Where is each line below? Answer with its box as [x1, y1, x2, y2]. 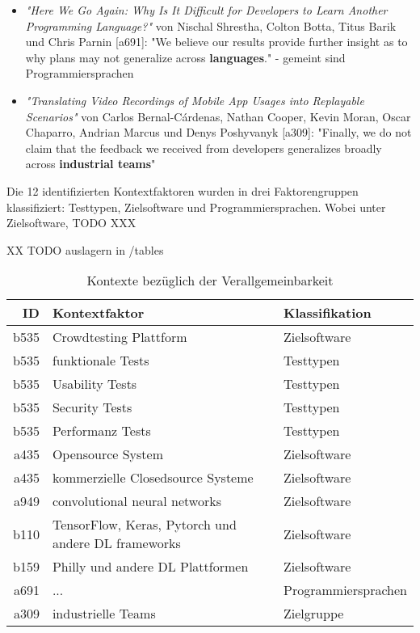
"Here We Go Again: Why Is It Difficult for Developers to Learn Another [25, 2, 388, 18]
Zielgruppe [283, 604, 344, 623]
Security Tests [52, 398, 132, 417]
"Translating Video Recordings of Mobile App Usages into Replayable [25, 91, 364, 108]
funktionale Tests [52, 351, 149, 370]
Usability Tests [52, 374, 137, 394]
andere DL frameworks [52, 534, 181, 553]
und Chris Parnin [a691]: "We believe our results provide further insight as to [25, 33, 408, 50]
